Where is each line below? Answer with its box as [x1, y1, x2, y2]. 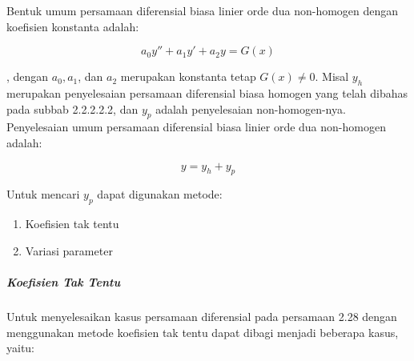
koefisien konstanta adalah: [6, 18, 139, 34]
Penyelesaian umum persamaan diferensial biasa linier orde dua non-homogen [6, 118, 386, 135]
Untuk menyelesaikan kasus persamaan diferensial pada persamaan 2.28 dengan [6, 307, 397, 324]
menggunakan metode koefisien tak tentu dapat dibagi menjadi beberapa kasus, [6, 323, 399, 340]
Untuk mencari [6, 186, 80, 203]
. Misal [315, 68, 349, 85]
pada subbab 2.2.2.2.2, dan [6, 100, 139, 117]
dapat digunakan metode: [97, 186, 223, 203]
